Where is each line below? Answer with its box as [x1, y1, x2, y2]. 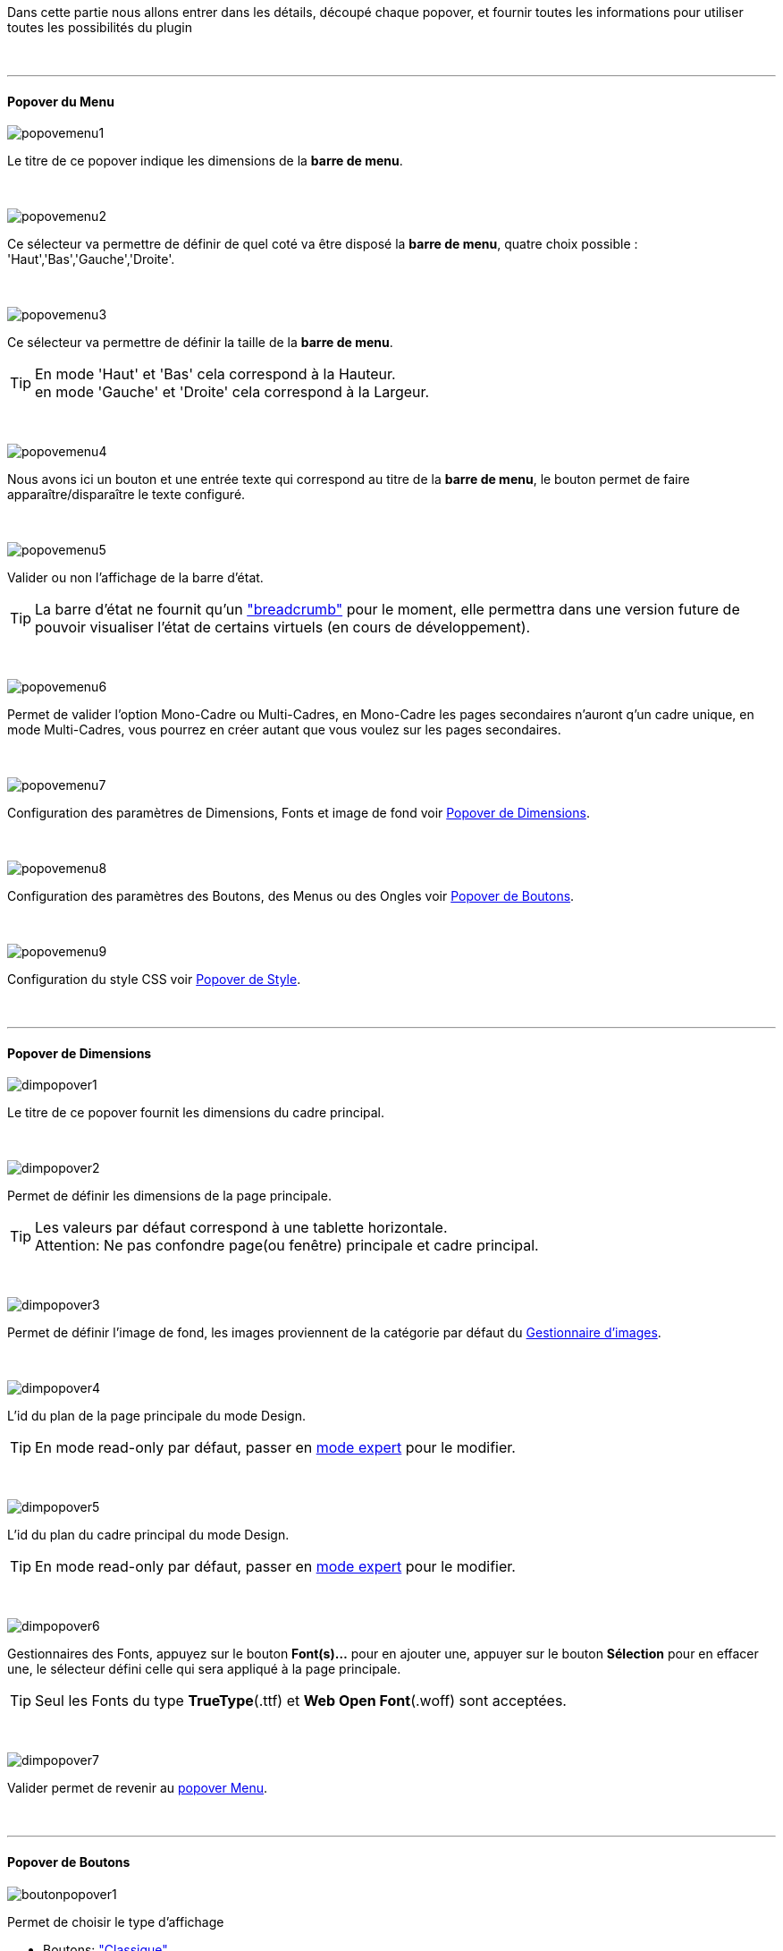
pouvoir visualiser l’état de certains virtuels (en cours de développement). [35, 618, 531, 637]
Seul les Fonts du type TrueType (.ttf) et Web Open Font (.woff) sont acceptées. [35, 1692, 567, 1710]
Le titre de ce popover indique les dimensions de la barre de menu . [7, 153, 403, 169]
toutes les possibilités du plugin [7, 20, 193, 35]
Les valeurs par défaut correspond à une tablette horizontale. [35, 1218, 448, 1237]
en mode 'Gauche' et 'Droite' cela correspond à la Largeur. [35, 383, 430, 402]
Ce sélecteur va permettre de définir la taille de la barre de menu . [7, 335, 393, 351]
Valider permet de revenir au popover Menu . [7, 1780, 268, 1796]
